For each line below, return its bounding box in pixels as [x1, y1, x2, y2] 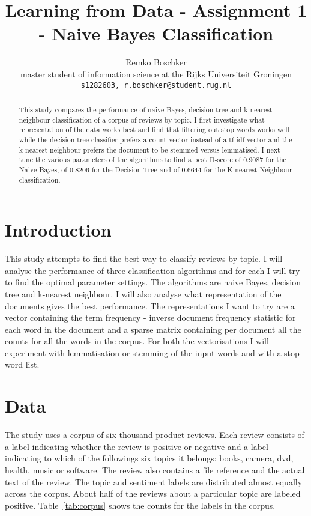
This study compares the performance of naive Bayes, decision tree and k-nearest [19, 104, 273, 114]
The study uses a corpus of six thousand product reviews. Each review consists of [5, 428, 304, 441]
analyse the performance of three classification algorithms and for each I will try [5, 264, 300, 276]
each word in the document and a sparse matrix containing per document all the [5, 323, 301, 335]
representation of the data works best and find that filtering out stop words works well [19, 124, 289, 135]
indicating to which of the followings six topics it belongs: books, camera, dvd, [5, 452, 294, 464]
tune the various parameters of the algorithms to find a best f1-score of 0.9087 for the [19, 154, 286, 165]
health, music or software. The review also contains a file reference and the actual [5, 463, 305, 476]
